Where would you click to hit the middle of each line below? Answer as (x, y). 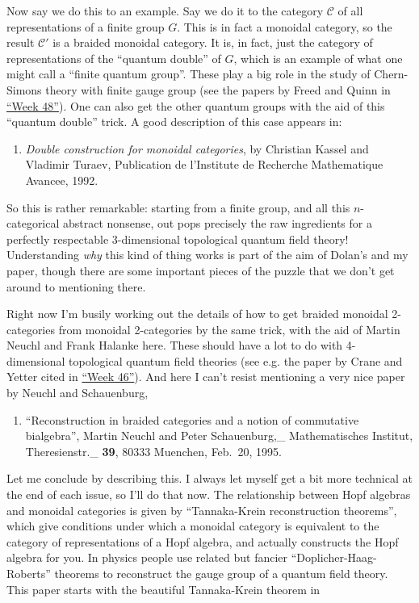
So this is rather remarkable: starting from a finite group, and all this (178, 207)
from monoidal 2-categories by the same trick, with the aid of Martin (229, 329)
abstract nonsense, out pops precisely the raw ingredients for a (218, 223)
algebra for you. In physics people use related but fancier (147, 557)
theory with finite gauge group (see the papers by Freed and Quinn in (218, 89)
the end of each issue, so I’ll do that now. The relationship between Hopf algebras (209, 494)
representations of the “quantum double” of (114, 58)
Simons (24, 89)
